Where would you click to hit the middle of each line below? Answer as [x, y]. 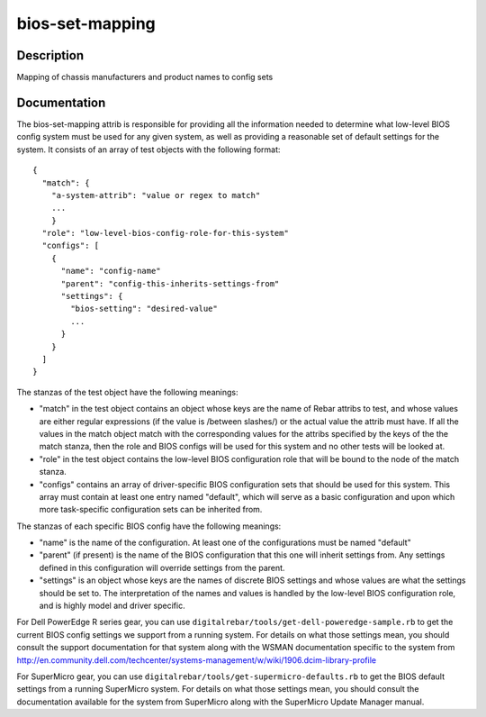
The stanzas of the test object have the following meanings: [127, 392]
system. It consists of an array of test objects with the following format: [148, 150]
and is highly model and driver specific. [112, 606]
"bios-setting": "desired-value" [144, 309]
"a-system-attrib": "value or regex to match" [156, 195]
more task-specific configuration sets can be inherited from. [151, 510]
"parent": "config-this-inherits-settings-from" [170, 283]
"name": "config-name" [111, 271]
